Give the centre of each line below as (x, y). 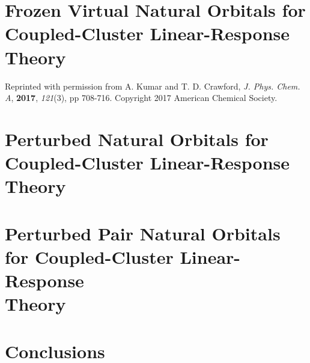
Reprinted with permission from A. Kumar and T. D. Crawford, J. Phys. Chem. (153, 86)
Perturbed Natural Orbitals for (137, 139)
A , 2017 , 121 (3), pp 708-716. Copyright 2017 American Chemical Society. (141, 98)
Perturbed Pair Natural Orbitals (143, 233)
